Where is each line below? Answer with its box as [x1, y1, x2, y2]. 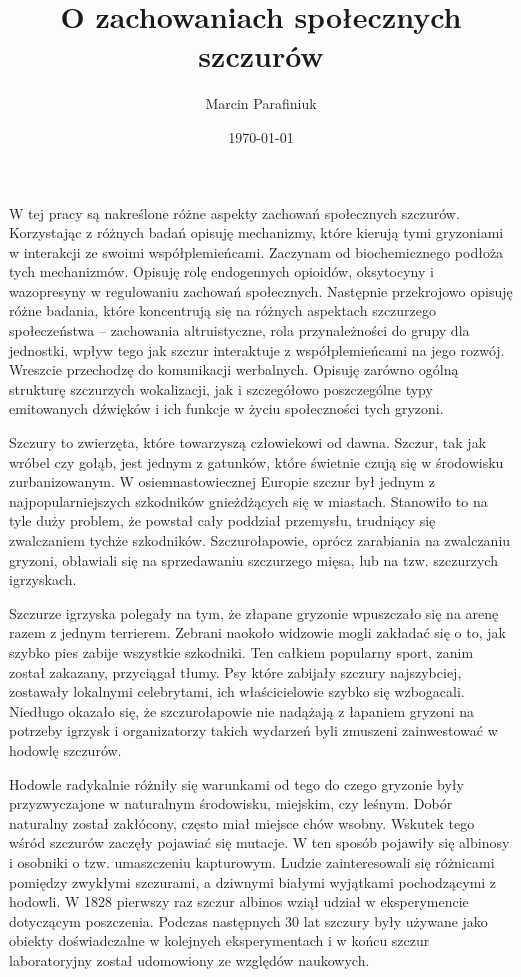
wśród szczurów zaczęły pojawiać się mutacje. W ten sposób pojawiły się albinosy [9, 832, 510, 853]
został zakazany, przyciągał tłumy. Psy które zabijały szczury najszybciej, [9, 661, 462, 682]
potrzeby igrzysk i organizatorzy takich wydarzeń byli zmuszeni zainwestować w [9, 720, 498, 741]
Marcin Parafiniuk [205, 93, 317, 114]
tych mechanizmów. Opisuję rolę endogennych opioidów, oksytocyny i [9, 261, 434, 282]
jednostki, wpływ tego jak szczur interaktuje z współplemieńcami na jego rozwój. [9, 339, 505, 360]
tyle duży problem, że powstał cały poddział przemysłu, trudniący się [9, 510, 436, 531]
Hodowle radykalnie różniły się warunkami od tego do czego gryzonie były [9, 773, 464, 794]
